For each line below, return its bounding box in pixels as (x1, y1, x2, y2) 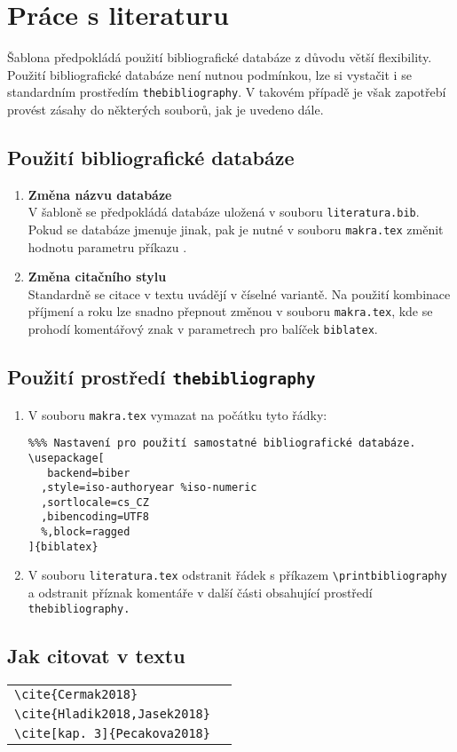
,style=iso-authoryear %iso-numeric (41, 481, 257, 495)
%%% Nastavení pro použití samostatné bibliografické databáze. (28, 437, 416, 450)
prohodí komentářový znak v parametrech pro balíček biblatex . (28, 320, 378, 338)
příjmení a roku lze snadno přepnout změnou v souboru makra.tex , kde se (28, 302, 433, 321)
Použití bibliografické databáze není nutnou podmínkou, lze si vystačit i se (7, 65, 412, 83)
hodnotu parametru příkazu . (28, 237, 187, 256)
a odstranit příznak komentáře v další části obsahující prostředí (28, 583, 373, 602)
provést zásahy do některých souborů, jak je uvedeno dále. (7, 99, 324, 118)
